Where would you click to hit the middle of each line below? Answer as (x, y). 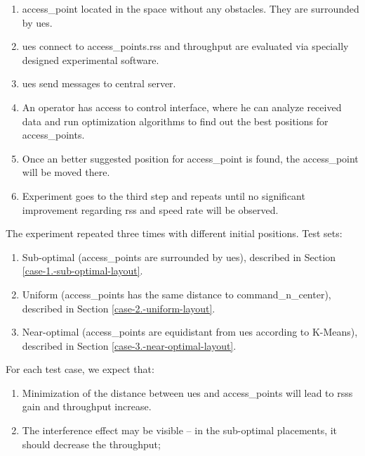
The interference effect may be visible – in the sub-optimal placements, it (180, 430)
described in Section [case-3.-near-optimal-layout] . (129, 345)
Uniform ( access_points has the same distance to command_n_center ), (177, 294)
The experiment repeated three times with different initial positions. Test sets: (174, 233)
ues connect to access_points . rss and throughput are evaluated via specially (185, 46)
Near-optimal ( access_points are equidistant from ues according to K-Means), (190, 332)
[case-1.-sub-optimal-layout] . (82, 271)
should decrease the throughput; (91, 444)
